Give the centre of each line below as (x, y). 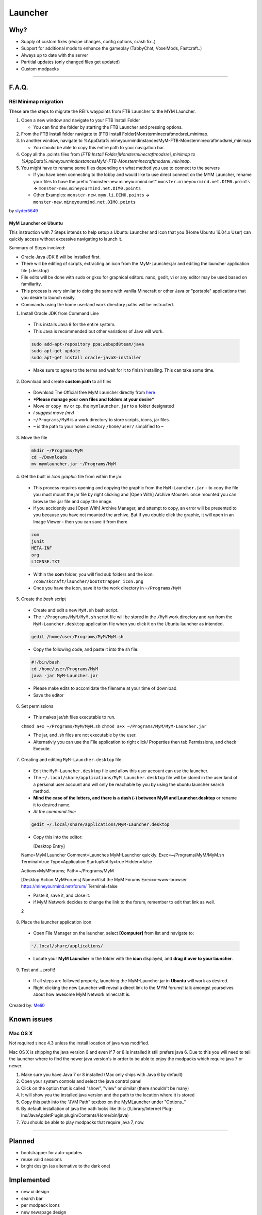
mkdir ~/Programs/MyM (57, 450)
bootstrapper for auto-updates (52, 1152)
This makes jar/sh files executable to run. (74, 717)
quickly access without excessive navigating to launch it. (66, 239)
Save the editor (49, 695)
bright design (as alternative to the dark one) (66, 1166)
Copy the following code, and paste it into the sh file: (86, 649)
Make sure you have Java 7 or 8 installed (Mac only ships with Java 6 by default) (102, 1075)
